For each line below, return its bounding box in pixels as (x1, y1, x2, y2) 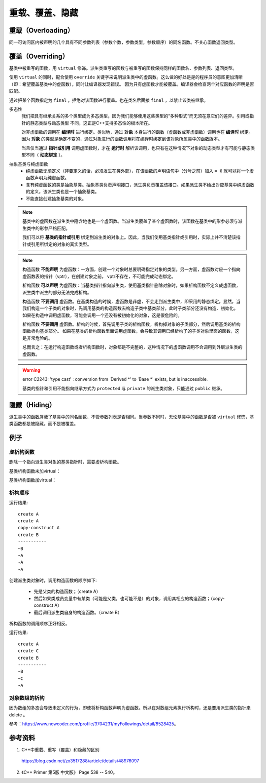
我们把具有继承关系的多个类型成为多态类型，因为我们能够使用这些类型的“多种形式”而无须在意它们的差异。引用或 (21, 113, 250, 119)
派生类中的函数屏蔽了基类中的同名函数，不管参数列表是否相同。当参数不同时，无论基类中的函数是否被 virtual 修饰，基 (9, 414, 254, 420)
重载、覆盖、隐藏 (9, 7, 79, 18)
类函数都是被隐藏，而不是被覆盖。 (9, 421, 78, 427)
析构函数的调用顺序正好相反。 (9, 621, 70, 626)
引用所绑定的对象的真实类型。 (31, 241, 92, 247)
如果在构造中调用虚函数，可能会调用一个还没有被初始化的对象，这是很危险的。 (22, 312, 182, 318)
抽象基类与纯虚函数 (9, 161, 48, 167)
